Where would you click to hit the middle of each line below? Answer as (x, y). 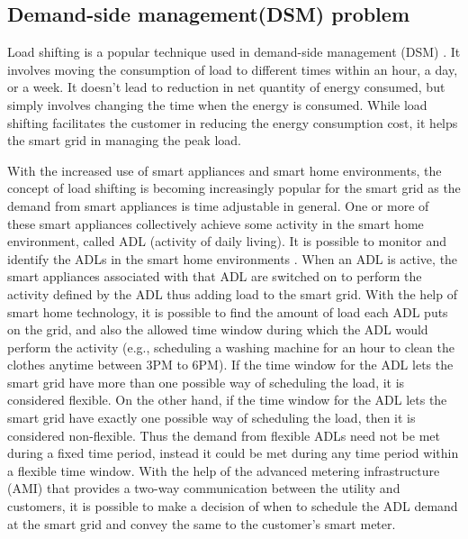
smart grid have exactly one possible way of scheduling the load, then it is (211, 418)
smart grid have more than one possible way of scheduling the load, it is (206, 382)
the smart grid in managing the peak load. (124, 140)
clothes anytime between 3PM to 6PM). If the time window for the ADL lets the (230, 365)
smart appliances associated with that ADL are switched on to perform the (215, 276)
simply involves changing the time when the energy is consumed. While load (217, 104)
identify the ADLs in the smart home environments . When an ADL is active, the (233, 258)
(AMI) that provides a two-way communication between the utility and (204, 488)
